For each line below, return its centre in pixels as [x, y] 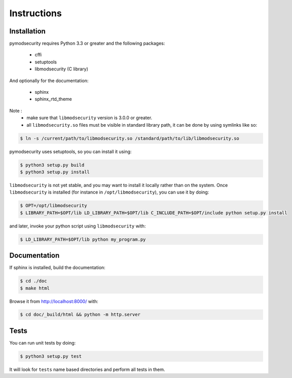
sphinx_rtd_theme [53, 99]
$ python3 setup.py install [55, 172]
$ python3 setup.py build [52, 165]
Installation [27, 31]
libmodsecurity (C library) [62, 69]
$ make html [35, 288]
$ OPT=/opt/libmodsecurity [53, 206]
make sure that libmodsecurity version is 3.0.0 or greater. [89, 118]
